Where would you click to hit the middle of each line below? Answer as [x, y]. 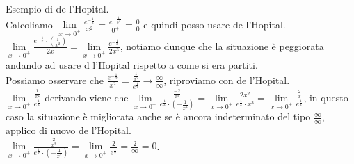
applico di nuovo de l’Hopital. [69, 130]
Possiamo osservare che [55, 80]
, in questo [326, 97]
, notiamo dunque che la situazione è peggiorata [222, 46]
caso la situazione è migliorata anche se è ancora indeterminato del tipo [158, 116]
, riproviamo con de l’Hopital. [227, 80]
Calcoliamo [29, 24]
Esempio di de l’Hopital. [57, 8]
